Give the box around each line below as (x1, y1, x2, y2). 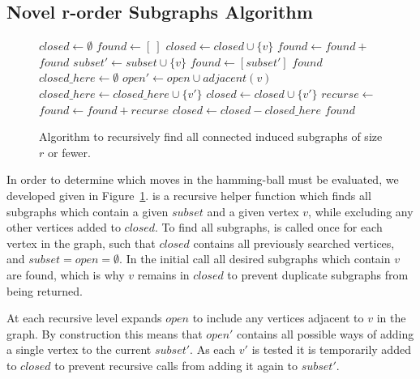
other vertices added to (6, 219, 121, 236)
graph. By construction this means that (6, 325, 203, 342)
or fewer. (47, 143, 91, 160)
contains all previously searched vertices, (193, 234, 395, 251)
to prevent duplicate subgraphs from (227, 266, 409, 283)
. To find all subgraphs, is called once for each (155, 219, 383, 236)
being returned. (6, 282, 83, 299)
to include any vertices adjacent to (192, 309, 364, 326)
